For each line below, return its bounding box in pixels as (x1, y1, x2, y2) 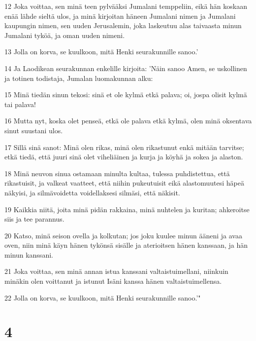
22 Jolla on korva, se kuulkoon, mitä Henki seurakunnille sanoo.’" (4, 292, 201, 303)
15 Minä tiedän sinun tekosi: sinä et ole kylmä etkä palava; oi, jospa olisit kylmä (4, 89, 247, 100)
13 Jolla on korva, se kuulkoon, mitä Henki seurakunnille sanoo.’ (4, 46, 198, 57)
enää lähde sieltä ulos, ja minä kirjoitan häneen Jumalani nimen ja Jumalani (4, 10, 236, 21)
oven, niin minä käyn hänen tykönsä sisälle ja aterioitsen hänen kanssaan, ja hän (4, 240, 248, 250)
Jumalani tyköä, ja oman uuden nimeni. (4, 30, 125, 40)
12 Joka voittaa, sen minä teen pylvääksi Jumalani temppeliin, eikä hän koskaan (4, 1, 247, 11)
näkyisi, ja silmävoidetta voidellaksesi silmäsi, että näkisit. (4, 187, 180, 197)
